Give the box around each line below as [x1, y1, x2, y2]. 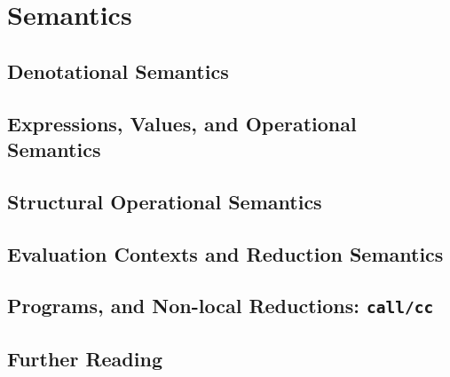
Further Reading [7, 344, 162, 372]
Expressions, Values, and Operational [7, 109, 357, 137]
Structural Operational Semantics [7, 187, 322, 215]
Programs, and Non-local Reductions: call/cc [7, 292, 434, 319]
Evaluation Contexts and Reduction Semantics [7, 240, 444, 267]
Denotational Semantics [7, 57, 229, 84]
